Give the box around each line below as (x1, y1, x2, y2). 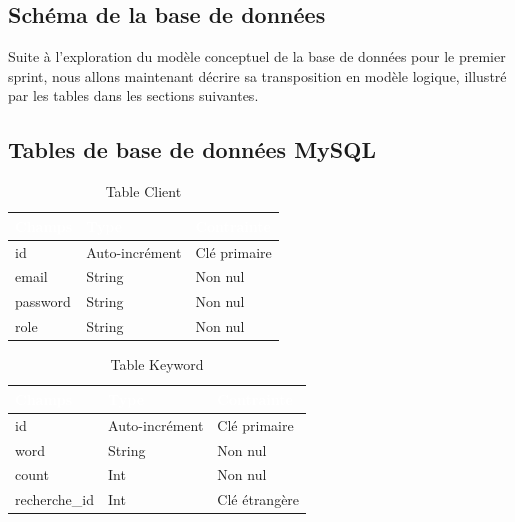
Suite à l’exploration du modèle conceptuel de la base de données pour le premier (8, 46, 506, 67)
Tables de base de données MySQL (8, 134, 376, 165)
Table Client (105, 181, 182, 202)
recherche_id (15, 489, 95, 510)
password (15, 291, 71, 312)
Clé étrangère (217, 489, 300, 510)
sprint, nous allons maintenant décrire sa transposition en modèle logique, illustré (8, 65, 507, 86)
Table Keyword (110, 354, 204, 375)
